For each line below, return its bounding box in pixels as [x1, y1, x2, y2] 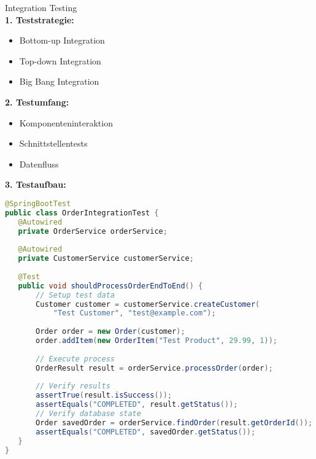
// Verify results [36, 382, 110, 391]
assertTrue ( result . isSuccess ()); [36, 391, 172, 400]
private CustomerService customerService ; [18, 254, 194, 263]
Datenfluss [19, 157, 59, 170]
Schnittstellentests [19, 137, 88, 150]
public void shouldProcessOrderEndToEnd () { [18, 281, 203, 290]
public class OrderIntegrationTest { [5, 208, 159, 217]
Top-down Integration [19, 54, 101, 67]
